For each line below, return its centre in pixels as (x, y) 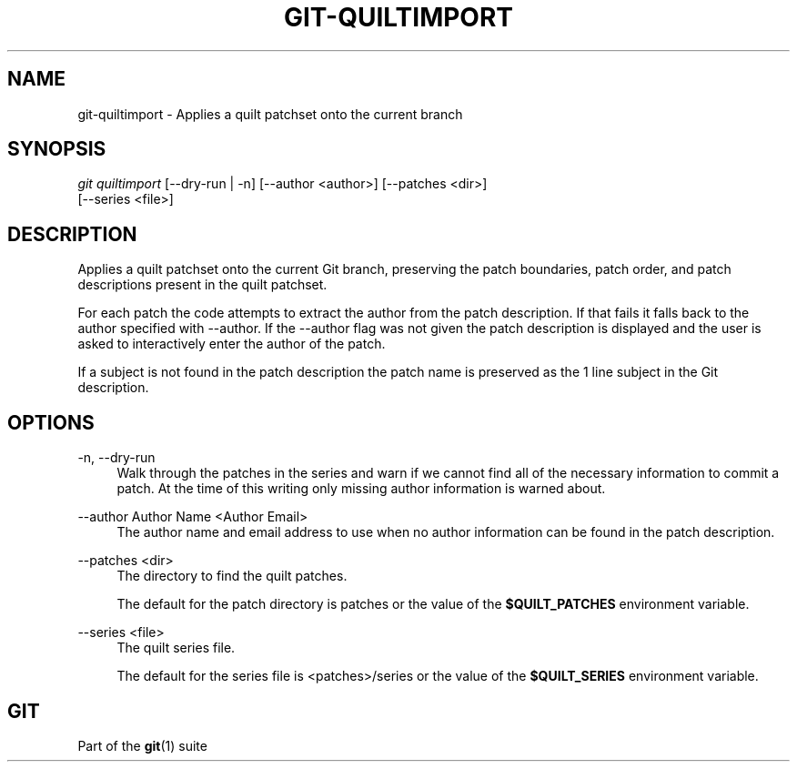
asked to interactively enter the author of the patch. (232, 344)
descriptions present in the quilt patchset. (202, 285)
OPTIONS (51, 422)
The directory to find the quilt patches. (232, 576)
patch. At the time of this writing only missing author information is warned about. (361, 489)
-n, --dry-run (116, 458)
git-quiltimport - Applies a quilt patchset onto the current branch (270, 114)
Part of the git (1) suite (142, 745)
